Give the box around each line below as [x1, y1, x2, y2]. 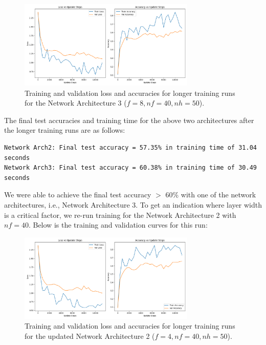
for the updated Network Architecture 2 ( [25, 330, 155, 341]
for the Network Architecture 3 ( [25, 97, 127, 108]
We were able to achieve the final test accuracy [4, 189, 151, 200]
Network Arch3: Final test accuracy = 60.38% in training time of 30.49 [4, 164, 257, 172]
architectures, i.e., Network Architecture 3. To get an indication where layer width [4, 199, 262, 210]
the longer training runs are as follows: [4, 125, 125, 135]
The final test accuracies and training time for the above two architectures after [4, 114, 254, 125]
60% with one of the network [165, 189, 256, 200]
